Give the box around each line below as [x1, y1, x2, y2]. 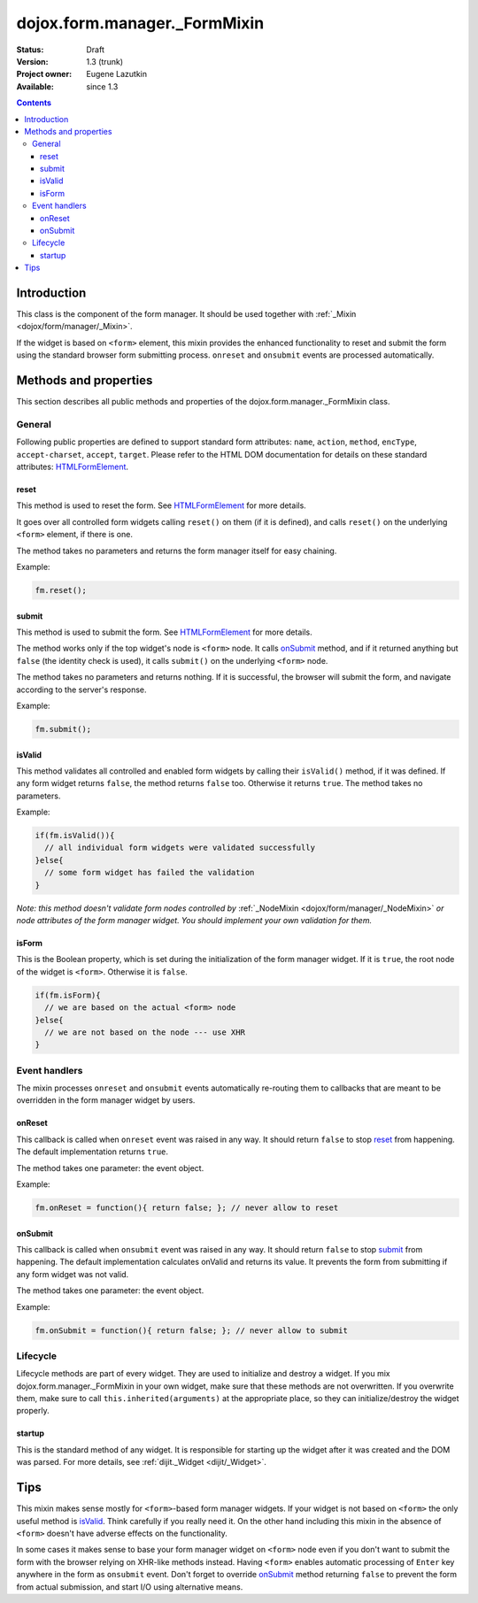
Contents [16, 97, 52, 108]
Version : [16, 56, 49, 66]
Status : [16, 44, 44, 55]
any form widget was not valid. [16, 1268, 129, 1279]
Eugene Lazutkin [86, 69, 148, 80]
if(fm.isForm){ [35, 990, 101, 1000]
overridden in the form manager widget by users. [16, 1095, 196, 1106]
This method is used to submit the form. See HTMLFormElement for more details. [16, 627, 313, 637]
